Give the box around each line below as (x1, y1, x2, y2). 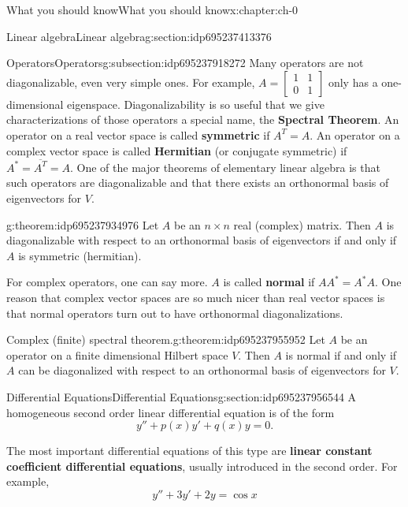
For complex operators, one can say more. (6, 274, 208, 290)
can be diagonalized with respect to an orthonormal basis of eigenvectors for (18, 362, 386, 378)
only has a (328, 73, 378, 90)
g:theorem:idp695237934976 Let (6, 216, 159, 233)
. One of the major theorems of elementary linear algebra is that (70, 158, 380, 175)
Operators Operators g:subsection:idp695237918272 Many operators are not (6, 54, 364, 71)
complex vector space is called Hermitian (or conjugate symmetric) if (6, 142, 347, 158)
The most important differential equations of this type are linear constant (6, 442, 373, 459)
